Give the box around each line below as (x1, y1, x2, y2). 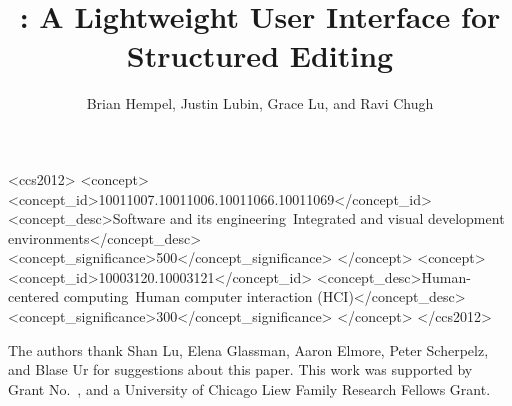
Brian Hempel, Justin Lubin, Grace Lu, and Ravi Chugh (86, 93, 434, 114)
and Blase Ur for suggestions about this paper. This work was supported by (8, 359, 473, 380)
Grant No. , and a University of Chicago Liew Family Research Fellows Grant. (8, 378, 491, 399)
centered (8, 286, 59, 307)
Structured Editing (126, 35, 394, 76)
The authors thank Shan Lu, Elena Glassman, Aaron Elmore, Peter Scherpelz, (8, 339, 489, 360)
